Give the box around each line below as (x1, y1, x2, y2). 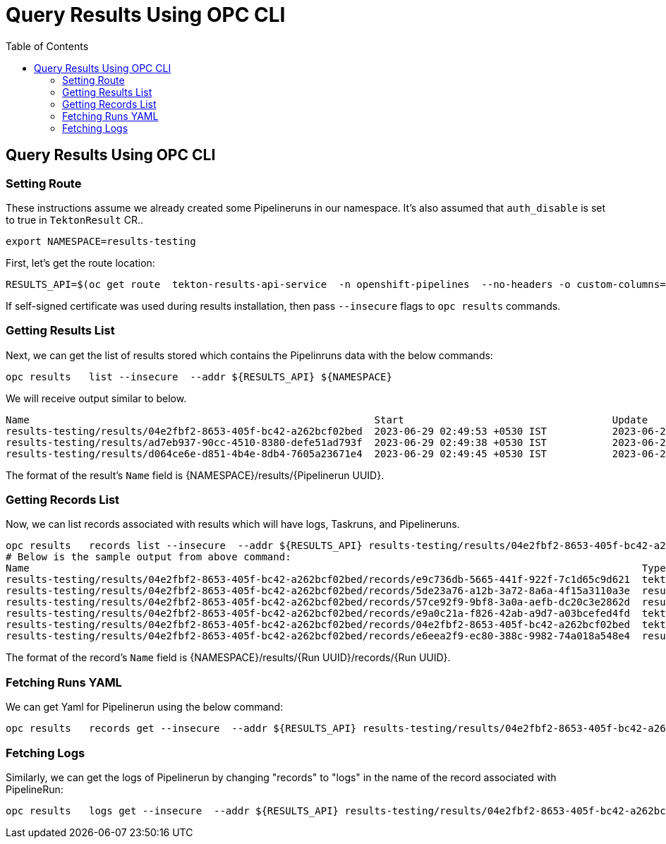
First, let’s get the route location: (6, 256, 155, 269)
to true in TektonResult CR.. (6, 213, 144, 226)
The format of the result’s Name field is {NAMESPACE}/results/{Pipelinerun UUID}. (6, 469, 385, 481)
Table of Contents (6, 40, 89, 52)
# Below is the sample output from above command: (6, 551, 291, 563)
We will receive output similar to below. (6, 392, 187, 404)
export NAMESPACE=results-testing (6, 235, 196, 247)
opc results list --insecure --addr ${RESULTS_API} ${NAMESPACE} (6, 370, 392, 382)
